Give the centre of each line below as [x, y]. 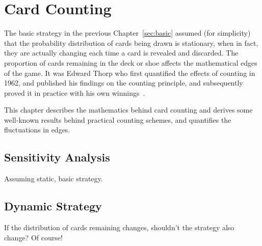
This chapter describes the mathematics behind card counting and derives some [128, 110]
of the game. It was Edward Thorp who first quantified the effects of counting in [130, 73]
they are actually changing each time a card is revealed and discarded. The [121, 53]
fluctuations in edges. [37, 130]
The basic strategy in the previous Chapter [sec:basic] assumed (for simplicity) [127, 33]
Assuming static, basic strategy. [54, 179]
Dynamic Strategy [53, 206]
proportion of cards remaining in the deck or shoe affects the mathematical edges [131, 62]
